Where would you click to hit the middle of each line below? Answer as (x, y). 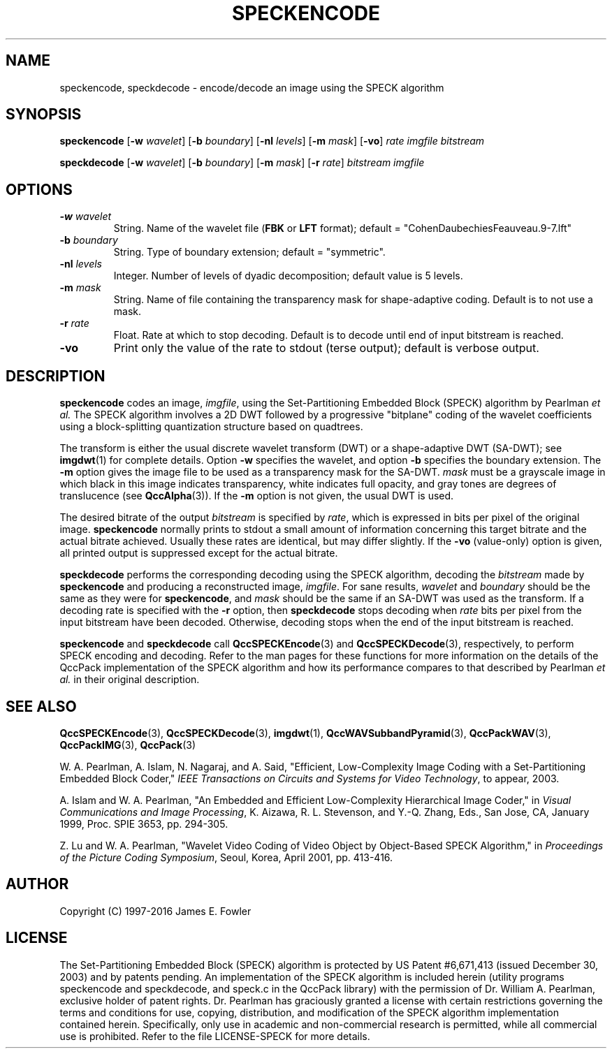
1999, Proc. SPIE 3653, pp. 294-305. (144, 824)
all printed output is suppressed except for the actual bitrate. (199, 553)
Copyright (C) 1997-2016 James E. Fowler (155, 911)
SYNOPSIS (44, 115)
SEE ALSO (41, 706)
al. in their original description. (130, 680)
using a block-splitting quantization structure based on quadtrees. (211, 427)
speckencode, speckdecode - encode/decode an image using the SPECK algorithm (252, 87)
